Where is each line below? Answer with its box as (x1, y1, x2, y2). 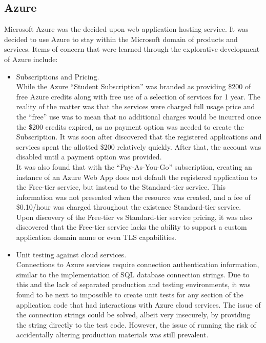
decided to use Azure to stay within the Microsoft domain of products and (4, 33, 238, 44)
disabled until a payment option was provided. (16, 151, 162, 162)
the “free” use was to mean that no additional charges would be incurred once (16, 111, 261, 122)
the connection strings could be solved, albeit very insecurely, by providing (16, 309, 251, 320)
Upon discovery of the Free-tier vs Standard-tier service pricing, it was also (16, 211, 252, 222)
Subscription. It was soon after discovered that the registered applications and (16, 131, 262, 142)
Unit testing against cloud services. (16, 249, 127, 259)
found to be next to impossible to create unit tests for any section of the (16, 289, 243, 300)
